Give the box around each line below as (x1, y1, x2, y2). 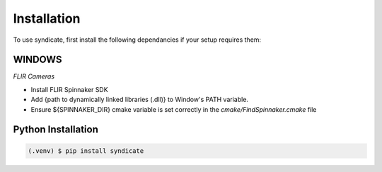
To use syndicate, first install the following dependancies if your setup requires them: (13, 35, 262, 44)
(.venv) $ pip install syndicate (28, 147, 144, 155)
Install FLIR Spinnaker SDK (30, 85, 109, 93)
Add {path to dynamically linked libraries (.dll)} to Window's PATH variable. (30, 96, 249, 104)
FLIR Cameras (13, 72, 55, 81)
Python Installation (13, 124, 98, 136)
